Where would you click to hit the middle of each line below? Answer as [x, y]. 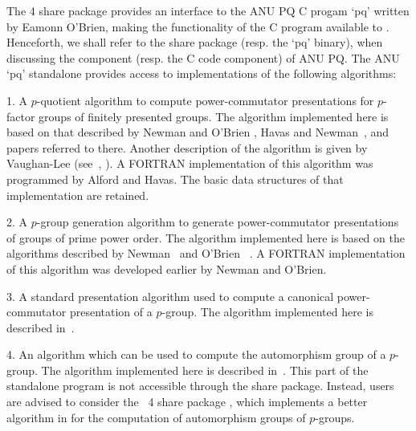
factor [21, 116]
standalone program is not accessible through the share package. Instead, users [200, 386]
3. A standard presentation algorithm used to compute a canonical [170, 296]
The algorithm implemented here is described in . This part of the [205, 370]
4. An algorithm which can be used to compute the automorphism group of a [196, 354]
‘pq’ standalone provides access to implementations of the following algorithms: [202, 73]
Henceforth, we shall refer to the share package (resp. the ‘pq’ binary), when [195, 42]
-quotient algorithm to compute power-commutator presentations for [205, 100]
